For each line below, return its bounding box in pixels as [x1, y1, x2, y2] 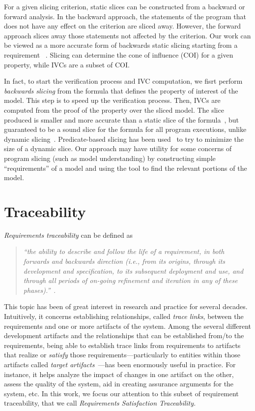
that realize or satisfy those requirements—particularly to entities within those [4, 349, 240, 360]
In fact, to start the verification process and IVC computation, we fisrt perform [4, 76, 243, 86]
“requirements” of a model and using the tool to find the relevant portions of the [4, 162, 247, 173]
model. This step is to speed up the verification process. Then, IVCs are [4, 95, 221, 105]
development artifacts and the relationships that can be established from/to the [4, 330, 244, 341]
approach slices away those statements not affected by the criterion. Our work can [4, 30, 251, 40]
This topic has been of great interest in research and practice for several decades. [4, 301, 248, 312]
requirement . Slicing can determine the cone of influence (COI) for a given [4, 49, 233, 60]
